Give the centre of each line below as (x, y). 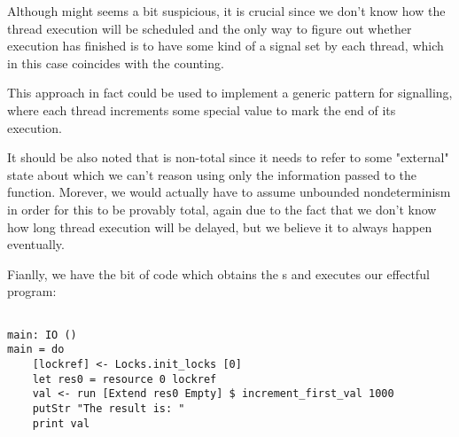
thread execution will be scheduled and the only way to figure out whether (210, 28)
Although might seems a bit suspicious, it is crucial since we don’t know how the (226, 11)
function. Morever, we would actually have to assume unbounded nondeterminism (229, 192)
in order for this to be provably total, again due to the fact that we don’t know (222, 209)
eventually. (36, 244)
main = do (36, 350)
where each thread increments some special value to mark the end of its (202, 109)
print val (61, 423)
